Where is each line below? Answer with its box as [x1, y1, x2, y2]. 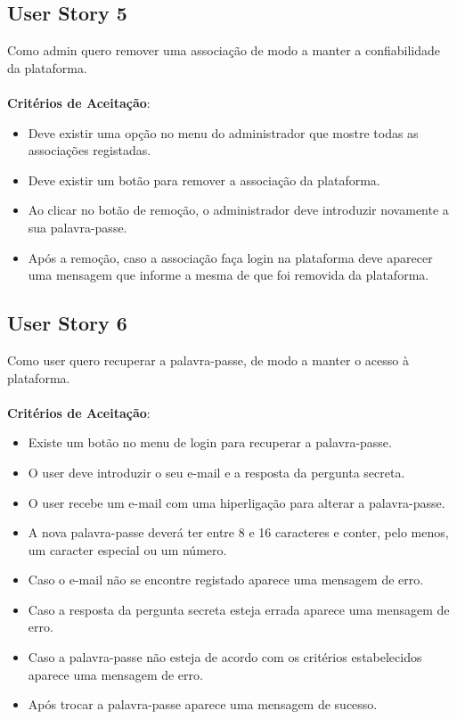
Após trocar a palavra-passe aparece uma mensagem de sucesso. [28, 695, 378, 714]
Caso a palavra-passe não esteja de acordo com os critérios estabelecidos [28, 648, 422, 666]
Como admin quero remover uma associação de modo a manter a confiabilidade [7, 41, 440, 60]
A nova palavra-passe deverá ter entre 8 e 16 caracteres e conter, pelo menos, [28, 523, 449, 542]
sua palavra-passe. [28, 217, 127, 236]
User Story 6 [7, 309, 127, 337]
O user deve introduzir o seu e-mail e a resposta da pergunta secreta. [28, 462, 405, 481]
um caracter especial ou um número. [28, 540, 227, 559]
